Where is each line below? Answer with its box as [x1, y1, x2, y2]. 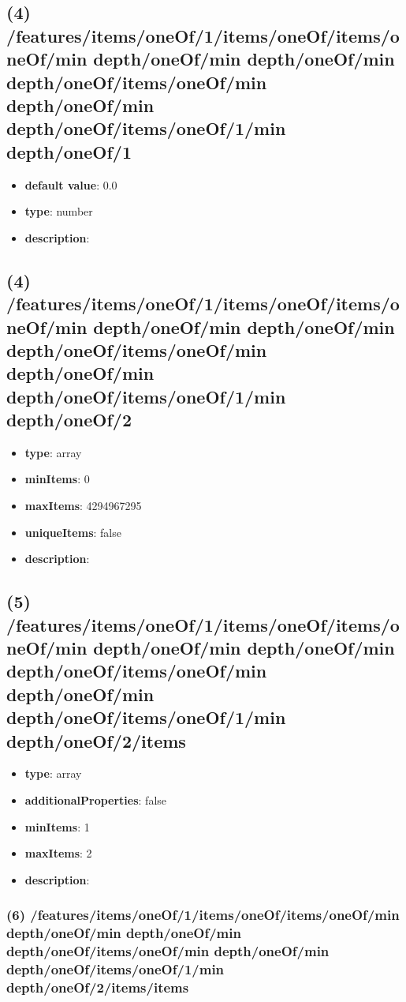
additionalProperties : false [24, 791, 167, 808]
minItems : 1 [24, 818, 90, 835]
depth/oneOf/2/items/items [6, 977, 189, 996]
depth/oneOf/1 [6, 139, 132, 163]
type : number [24, 203, 93, 220]
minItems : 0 [24, 471, 90, 487]
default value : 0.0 [24, 176, 117, 193]
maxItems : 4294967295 [24, 497, 142, 514]
